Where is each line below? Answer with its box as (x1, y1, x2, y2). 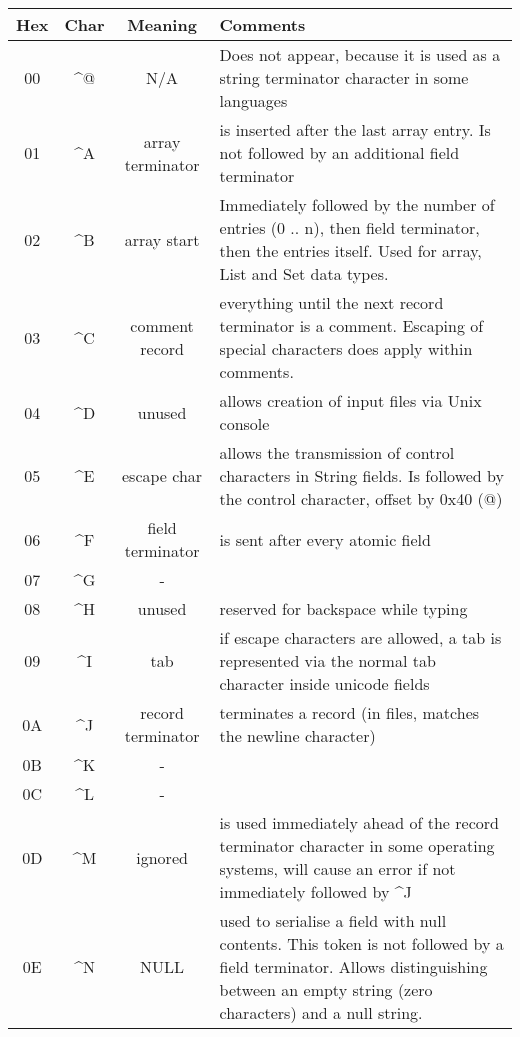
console (219, 412, 270, 435)
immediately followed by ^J (219, 880, 412, 903)
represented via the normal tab (219, 649, 436, 672)
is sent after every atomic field (219, 527, 431, 551)
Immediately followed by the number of (219, 193, 495, 216)
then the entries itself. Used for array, (219, 239, 482, 262)
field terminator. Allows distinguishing (219, 955, 488, 978)
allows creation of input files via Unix (219, 389, 482, 412)
